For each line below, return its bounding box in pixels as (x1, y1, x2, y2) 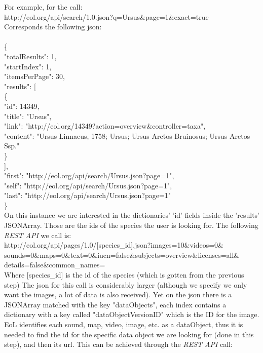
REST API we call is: (4, 229, 71, 240)
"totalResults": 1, (4, 51, 57, 61)
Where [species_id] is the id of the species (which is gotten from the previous (4, 269, 244, 280)
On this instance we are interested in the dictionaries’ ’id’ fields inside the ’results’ (4, 210, 259, 220)
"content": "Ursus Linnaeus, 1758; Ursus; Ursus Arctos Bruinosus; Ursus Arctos (4, 130, 250, 141)
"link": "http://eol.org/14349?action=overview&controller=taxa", (4, 121, 206, 131)
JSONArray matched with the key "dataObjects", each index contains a (4, 299, 227, 309)
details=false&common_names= (4, 259, 105, 270)
